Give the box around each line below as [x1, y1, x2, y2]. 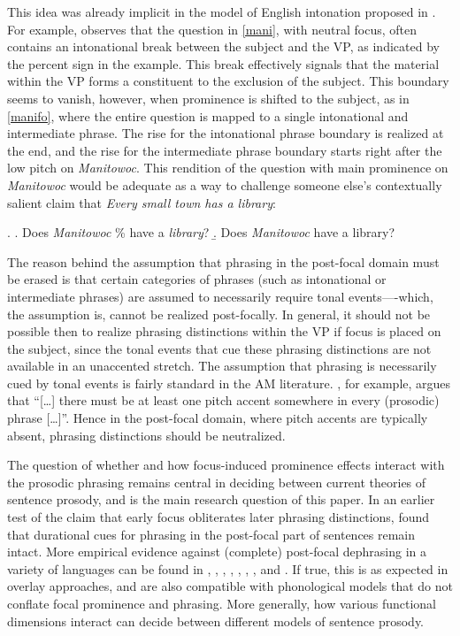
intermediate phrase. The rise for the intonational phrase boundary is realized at [7, 124, 444, 142]
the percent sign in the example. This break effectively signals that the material [7, 54, 440, 73]
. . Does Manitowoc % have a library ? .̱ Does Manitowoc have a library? [7, 223, 395, 241]
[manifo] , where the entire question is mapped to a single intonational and [7, 106, 409, 125]
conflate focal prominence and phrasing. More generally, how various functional [7, 594, 436, 612]
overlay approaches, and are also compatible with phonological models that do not [7, 577, 453, 595]
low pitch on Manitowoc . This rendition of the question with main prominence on [7, 158, 448, 177]
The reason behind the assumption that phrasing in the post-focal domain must [7, 252, 440, 271]
